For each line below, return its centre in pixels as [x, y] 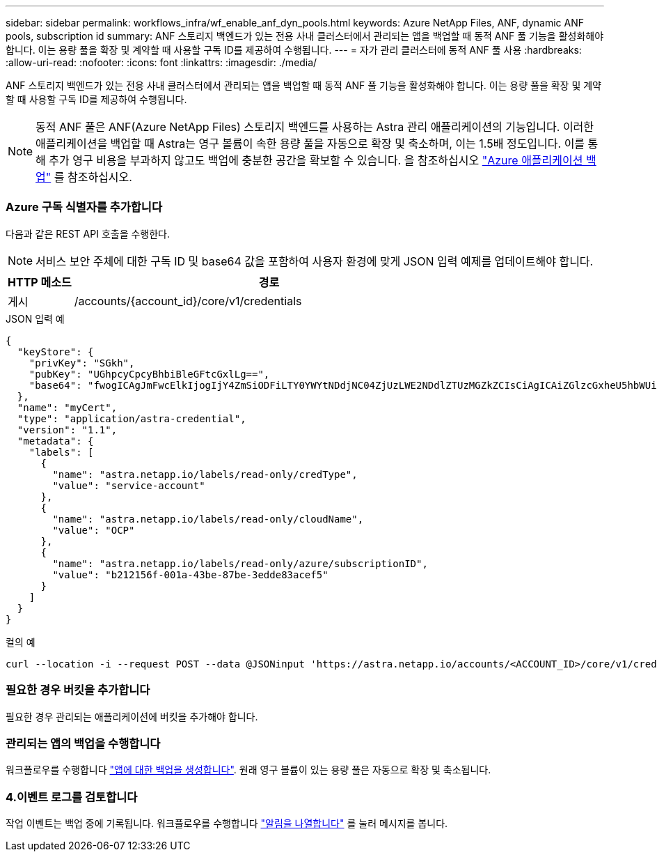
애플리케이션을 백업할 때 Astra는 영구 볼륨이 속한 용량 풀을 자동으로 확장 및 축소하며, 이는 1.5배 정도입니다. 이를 [310, 144]
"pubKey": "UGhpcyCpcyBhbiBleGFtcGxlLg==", [149, 374]
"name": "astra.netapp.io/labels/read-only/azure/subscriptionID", [240, 563]
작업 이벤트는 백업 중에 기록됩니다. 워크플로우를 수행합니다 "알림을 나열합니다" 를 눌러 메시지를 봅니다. [227, 823]
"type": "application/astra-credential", [132, 418]
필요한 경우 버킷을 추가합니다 [78, 690]
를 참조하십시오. [93, 177]
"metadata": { [55, 441]
